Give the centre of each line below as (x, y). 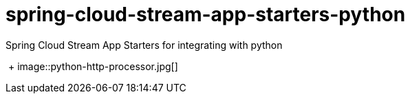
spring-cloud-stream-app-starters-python (206, 14)
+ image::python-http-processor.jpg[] (93, 66)
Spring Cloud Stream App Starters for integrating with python (144, 45)
